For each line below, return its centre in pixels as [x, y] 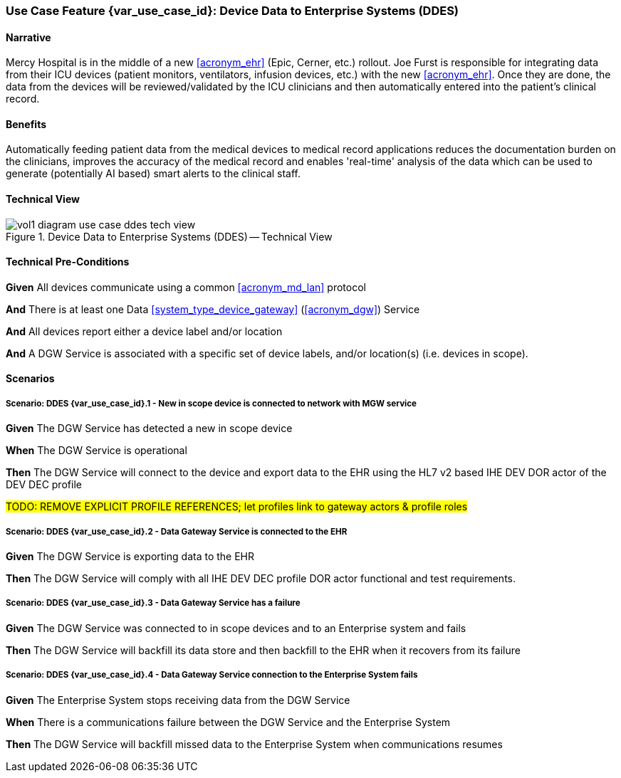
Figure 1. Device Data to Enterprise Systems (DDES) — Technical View [169, 236]
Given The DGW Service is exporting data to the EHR [130, 557]
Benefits [26, 124]
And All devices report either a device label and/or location [144, 331]
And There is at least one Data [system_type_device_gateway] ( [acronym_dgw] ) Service [213, 309]
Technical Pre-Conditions [68, 262]
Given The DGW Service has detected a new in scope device [149, 429]
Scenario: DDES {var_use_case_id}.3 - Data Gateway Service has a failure [153, 603]
